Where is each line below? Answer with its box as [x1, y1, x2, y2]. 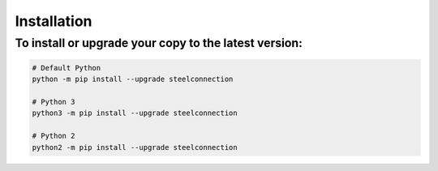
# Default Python [32, 63, 101, 72]
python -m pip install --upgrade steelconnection [32, 75, 234, 84]
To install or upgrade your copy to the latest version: [15, 36, 303, 50]
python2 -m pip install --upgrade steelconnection [32, 143, 238, 152]
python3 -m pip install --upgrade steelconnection [32, 109, 238, 118]
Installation [15, 12, 92, 30]
